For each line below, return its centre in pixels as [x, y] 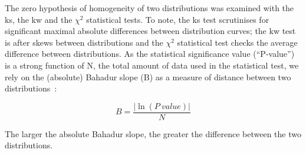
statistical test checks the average [237, 42]
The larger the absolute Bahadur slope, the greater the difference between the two [153, 133]
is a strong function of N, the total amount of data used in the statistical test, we [152, 65]
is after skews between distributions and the [84, 42]
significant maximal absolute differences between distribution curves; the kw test [150, 31]
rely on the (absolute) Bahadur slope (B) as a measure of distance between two [148, 76]
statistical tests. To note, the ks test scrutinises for [178, 19]
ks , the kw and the [39, 19]
